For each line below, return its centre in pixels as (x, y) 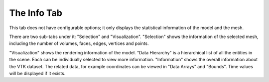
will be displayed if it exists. (37, 73)
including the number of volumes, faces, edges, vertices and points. (79, 43)
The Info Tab (36, 13)
